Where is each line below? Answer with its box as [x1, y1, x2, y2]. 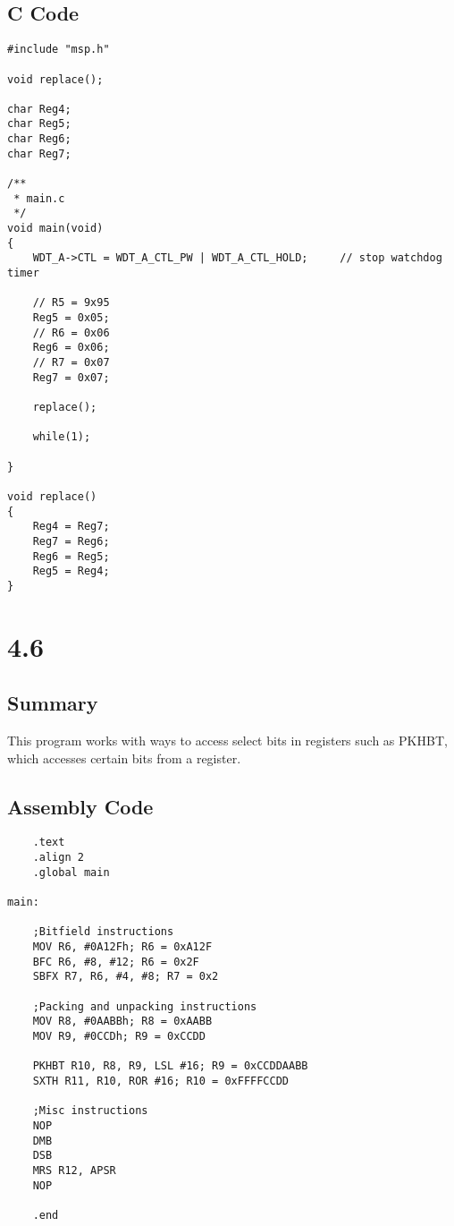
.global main [32, 865, 110, 879]
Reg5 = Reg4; [32, 565, 110, 578]
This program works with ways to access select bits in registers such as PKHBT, [7, 731, 448, 750]
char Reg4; [7, 102, 71, 115]
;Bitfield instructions [32, 925, 174, 939]
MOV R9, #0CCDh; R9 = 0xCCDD [32, 1029, 206, 1043]
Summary [7, 689, 98, 717]
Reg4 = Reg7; [32, 520, 110, 533]
